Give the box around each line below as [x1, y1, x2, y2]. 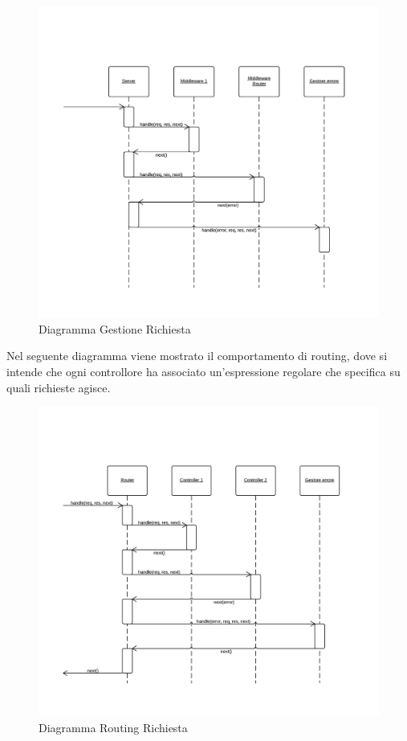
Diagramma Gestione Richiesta [39, 320, 191, 337]
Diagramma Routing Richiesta [39, 718, 188, 735]
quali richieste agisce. [6, 379, 111, 395]
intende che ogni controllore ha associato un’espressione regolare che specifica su [6, 362, 401, 379]
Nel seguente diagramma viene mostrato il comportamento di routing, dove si [6, 347, 388, 364]
